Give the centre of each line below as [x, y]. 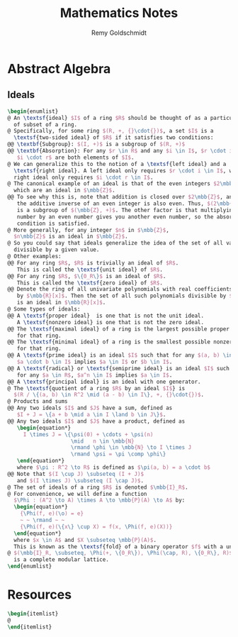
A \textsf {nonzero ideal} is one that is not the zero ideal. [110, 322]
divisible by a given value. [57, 250]
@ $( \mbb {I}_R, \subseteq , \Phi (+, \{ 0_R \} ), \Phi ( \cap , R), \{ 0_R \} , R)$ [120, 553]
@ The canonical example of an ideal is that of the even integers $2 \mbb [120, 184]
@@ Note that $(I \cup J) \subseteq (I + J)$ [75, 474]
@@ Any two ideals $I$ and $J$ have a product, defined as [96, 421]
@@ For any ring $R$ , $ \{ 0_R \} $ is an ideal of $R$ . [87, 276]
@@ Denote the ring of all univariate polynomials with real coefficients [120, 289]
